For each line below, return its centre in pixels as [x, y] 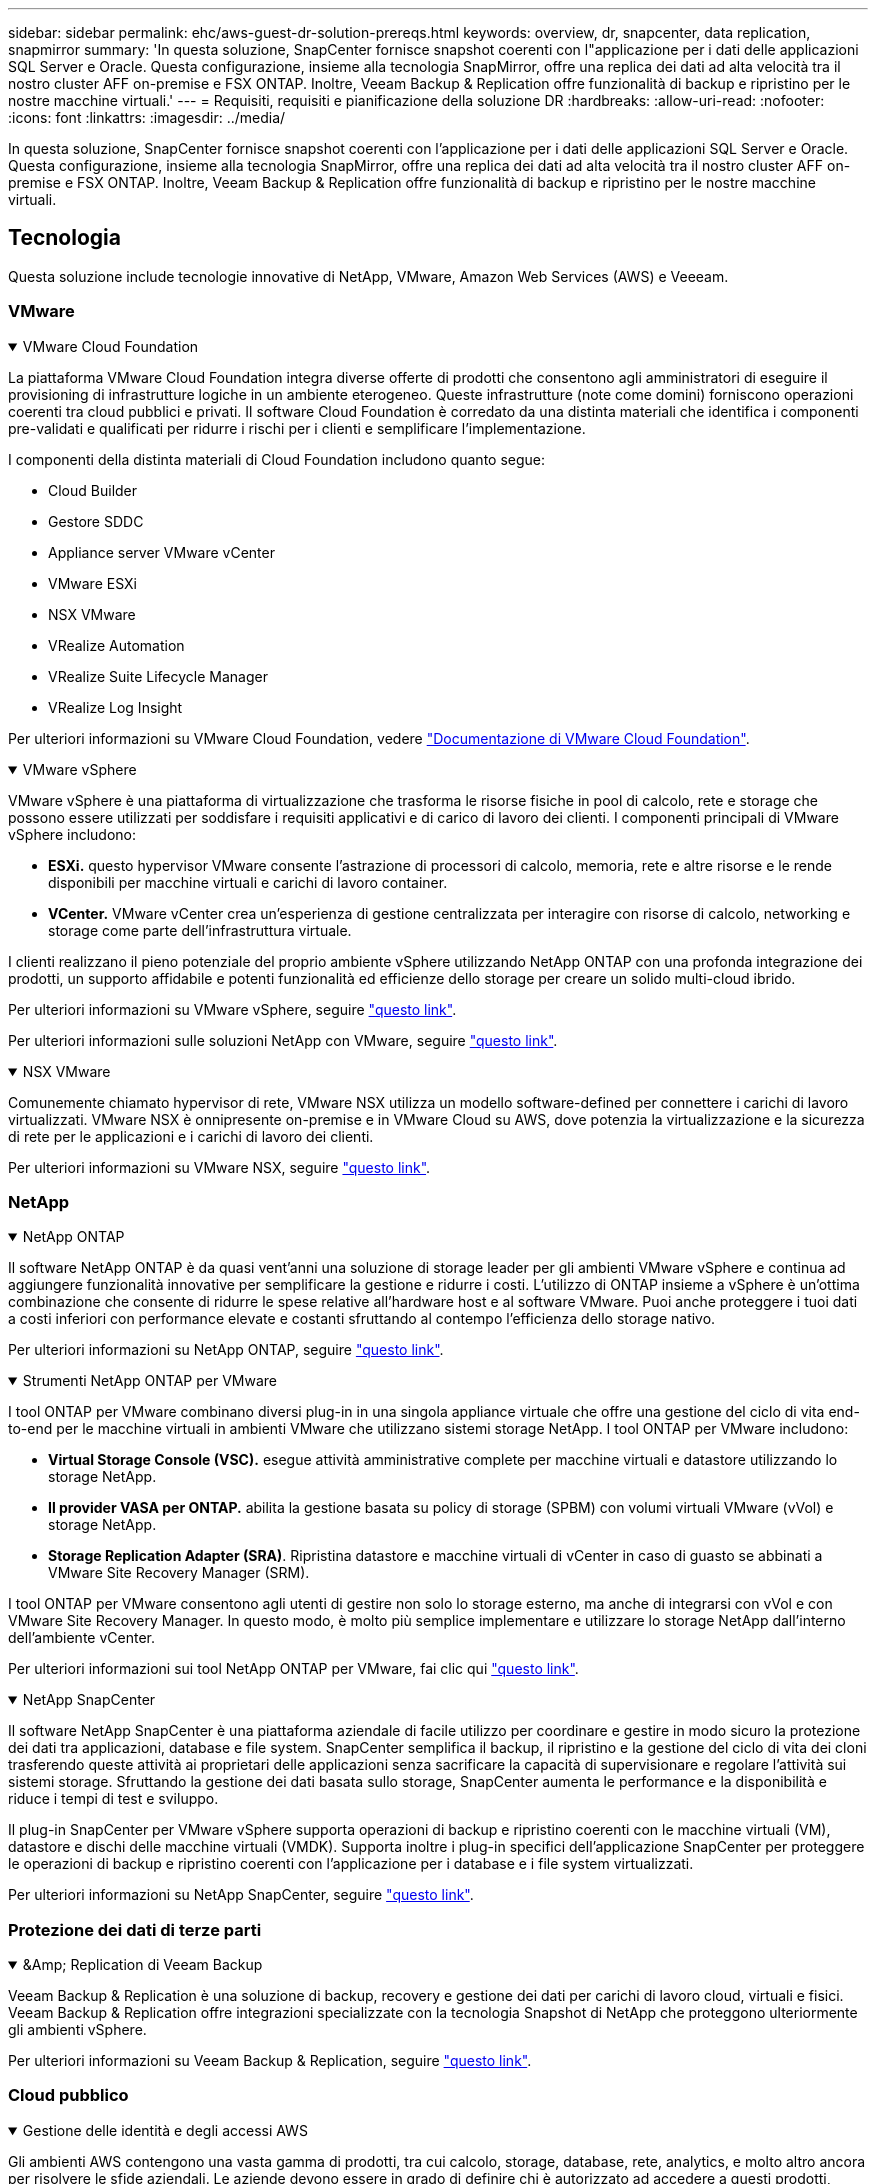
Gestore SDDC [96, 521]
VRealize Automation [116, 645]
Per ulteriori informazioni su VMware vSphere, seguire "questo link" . [232, 1009]
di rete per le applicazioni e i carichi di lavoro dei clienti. [191, 1136]
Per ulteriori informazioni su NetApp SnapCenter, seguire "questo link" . [241, 1895]
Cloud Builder [93, 490]
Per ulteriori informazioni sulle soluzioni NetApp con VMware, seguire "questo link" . [283, 1040]
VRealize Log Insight [115, 707]
